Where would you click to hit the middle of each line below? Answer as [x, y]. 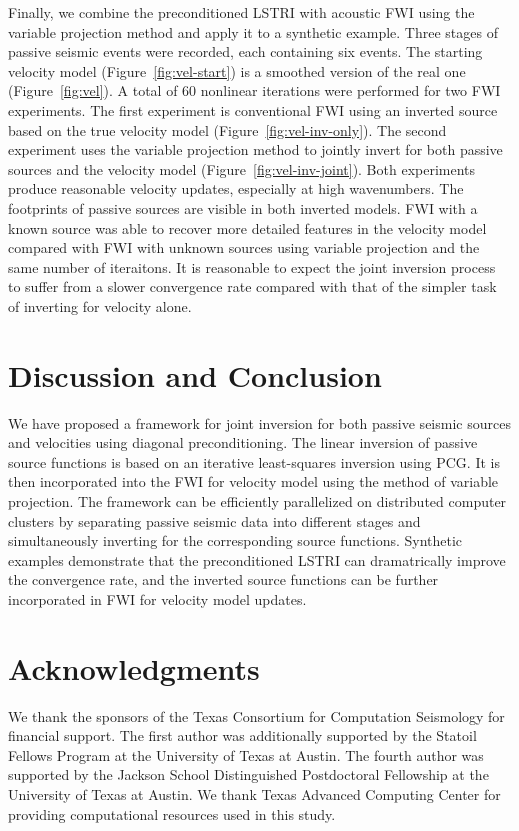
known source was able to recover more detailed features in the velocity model [247, 227]
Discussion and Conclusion [195, 374]
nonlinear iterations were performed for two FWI [350, 90]
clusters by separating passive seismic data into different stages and [214, 520]
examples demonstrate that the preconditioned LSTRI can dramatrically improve [257, 559]
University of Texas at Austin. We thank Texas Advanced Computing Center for [254, 794]
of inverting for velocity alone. [100, 305]
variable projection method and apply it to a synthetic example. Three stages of [253, 31]
